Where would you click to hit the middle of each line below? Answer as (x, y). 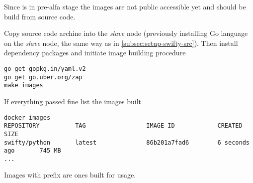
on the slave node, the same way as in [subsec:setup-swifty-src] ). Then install (121, 43)
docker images (27, 117)
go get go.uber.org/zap (43, 77)
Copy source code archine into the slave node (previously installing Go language (126, 33)
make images (24, 86)
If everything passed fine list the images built (73, 101)
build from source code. (40, 16)
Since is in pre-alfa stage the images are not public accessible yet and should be (125, 6)
